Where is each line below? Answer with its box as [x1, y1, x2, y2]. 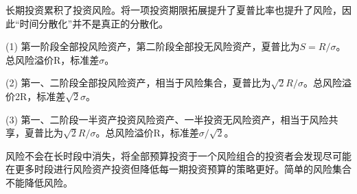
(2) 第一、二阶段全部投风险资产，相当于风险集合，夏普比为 [5, 75, 271, 90]
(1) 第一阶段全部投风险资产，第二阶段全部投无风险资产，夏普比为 [5, 39, 300, 53]
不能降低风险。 [5, 175, 73, 189]
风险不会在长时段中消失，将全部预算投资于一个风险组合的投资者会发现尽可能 [5, 148, 352, 162]
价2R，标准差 [5, 88, 66, 103]
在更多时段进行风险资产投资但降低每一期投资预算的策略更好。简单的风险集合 [5, 162, 352, 176]
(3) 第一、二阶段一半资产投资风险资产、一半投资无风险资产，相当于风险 [5, 112, 329, 126]
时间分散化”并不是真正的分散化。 [19, 16, 169, 30]
